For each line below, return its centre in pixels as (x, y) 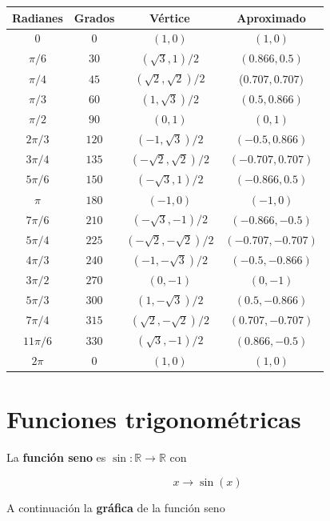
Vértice (170, 17)
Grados (94, 17)
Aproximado (271, 17)
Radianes (38, 17)
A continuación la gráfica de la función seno (116, 507)
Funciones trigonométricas (154, 419)
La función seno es (56, 457)
